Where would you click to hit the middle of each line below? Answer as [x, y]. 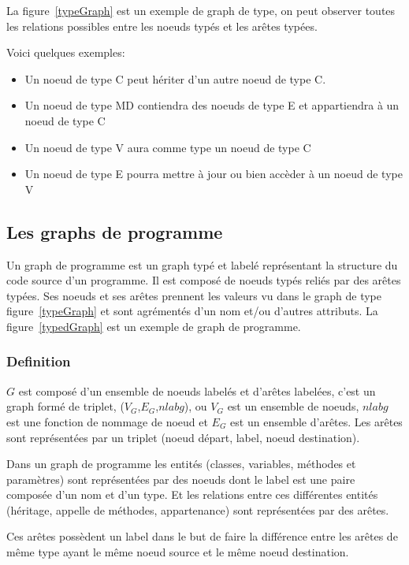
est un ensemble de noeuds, [293, 406]
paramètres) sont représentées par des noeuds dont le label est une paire [181, 479]
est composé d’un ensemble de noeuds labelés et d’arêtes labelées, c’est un [197, 390]
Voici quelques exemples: [66, 52]
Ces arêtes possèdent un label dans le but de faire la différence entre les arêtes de [202, 536]
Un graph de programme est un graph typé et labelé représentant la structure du [202, 264]
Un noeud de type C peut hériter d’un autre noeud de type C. [175, 78]
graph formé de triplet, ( [65, 406]
